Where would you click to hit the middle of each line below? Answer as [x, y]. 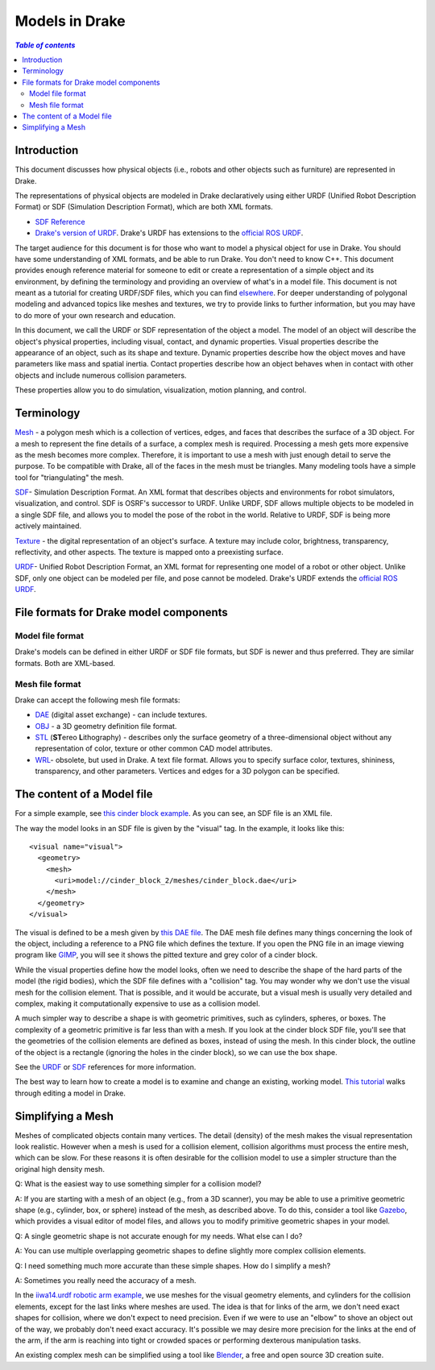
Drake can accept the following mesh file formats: [97, 700]
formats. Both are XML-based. [65, 663]
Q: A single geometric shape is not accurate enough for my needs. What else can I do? [159, 1235]
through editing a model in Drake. [70, 1093]
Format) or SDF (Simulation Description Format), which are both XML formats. [144, 207]
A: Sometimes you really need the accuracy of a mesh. [106, 1280]
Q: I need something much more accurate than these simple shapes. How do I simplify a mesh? [173, 1265]
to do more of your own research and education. [95, 315]
